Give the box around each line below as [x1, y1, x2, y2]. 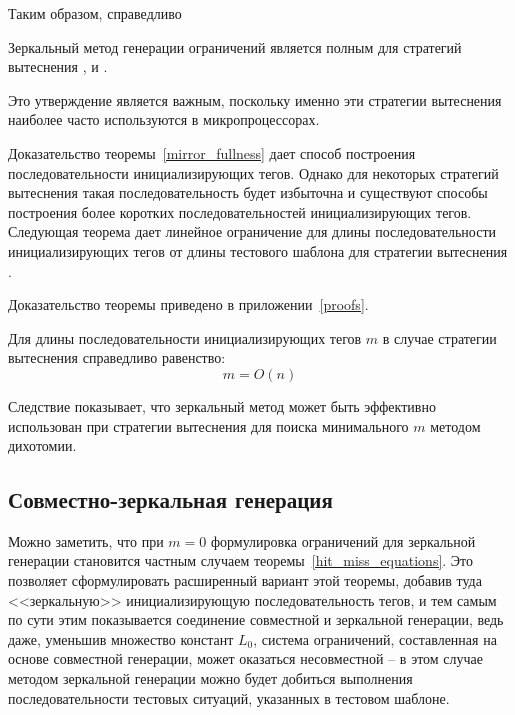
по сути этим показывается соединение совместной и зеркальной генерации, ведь [8, 609, 504, 630]
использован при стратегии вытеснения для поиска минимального [8, 415, 409, 436]
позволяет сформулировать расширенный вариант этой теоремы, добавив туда [8, 570, 482, 591]
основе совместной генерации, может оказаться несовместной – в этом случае [8, 648, 484, 669]
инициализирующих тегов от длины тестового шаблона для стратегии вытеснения [8, 240, 508, 261]
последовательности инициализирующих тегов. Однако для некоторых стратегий [8, 162, 499, 183]
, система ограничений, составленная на [253, 628, 497, 649]
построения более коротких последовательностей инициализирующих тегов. [8, 201, 472, 222]
